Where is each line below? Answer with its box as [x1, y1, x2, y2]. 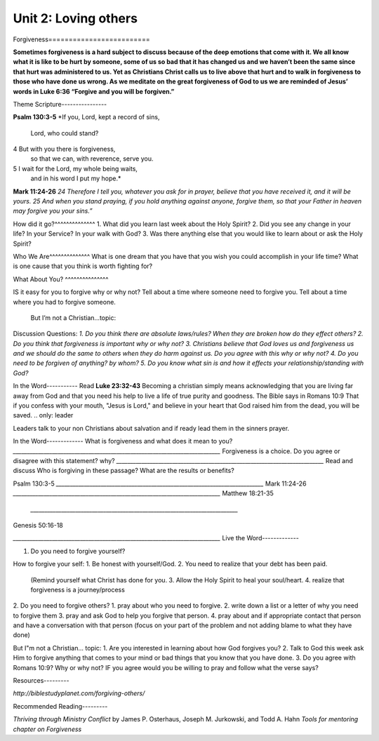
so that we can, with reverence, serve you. [30, 154, 154, 163]
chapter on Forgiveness [13, 725, 82, 733]
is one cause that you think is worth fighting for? [13, 262, 153, 270]
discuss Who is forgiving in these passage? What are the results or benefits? [13, 467, 234, 475]
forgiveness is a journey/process [30, 585, 126, 594]
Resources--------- [13, 676, 69, 685]
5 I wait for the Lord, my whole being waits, [13, 164, 138, 173]
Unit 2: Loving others [13, 11, 138, 26]
